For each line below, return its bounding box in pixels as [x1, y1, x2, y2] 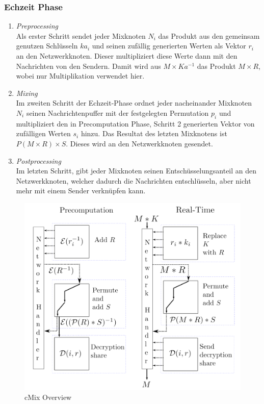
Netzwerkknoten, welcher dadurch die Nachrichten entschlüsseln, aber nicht [16, 175, 251, 186]
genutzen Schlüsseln [16, 40, 78, 51]
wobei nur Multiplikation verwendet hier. [16, 70, 145, 81]
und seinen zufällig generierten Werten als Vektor [92, 40, 246, 51]
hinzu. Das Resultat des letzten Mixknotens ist [81, 128, 227, 139]
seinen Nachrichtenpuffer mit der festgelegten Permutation [26, 107, 209, 118]
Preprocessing [16, 20, 58, 31]
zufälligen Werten [16, 128, 71, 139]
